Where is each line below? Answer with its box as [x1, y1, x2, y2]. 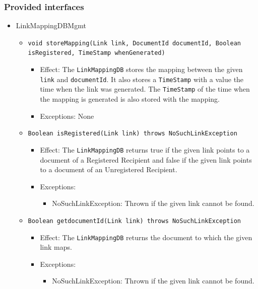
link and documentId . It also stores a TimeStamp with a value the [40, 74, 244, 84]
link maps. [40, 242, 72, 252]
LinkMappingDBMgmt [16, 20, 86, 31]
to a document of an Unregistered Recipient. [40, 164, 177, 175]
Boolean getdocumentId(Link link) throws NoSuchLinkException [28, 217, 241, 225]
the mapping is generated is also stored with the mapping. [40, 94, 220, 104]
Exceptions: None [40, 110, 94, 121]
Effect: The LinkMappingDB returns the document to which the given [40, 232, 252, 242]
